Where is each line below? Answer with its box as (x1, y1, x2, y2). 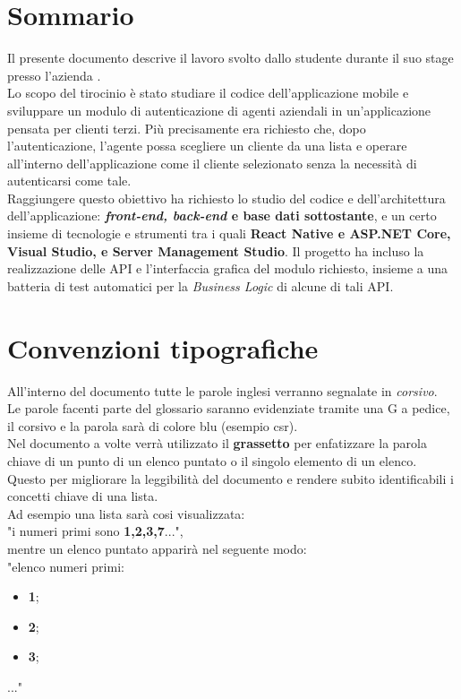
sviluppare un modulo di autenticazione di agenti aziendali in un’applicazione (7, 100, 431, 119)
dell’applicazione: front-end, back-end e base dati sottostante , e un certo (7, 206, 437, 225)
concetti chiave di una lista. (7, 487, 158, 505)
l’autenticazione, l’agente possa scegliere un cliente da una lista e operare (7, 136, 407, 155)
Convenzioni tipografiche (7, 329, 319, 366)
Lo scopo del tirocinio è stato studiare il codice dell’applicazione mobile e (7, 83, 409, 102)
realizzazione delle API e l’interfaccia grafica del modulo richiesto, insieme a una (7, 259, 448, 278)
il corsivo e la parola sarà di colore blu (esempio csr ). (7, 416, 298, 435)
